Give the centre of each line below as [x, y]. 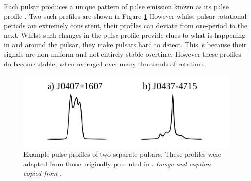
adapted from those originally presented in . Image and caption [117, 163]
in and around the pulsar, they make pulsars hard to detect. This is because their [125, 44]
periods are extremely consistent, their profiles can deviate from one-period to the [126, 25]
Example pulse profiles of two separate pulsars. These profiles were [123, 154]
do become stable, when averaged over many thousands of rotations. [105, 63]
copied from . [42, 173]
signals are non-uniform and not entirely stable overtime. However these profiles [123, 54]
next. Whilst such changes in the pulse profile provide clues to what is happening [125, 35]
